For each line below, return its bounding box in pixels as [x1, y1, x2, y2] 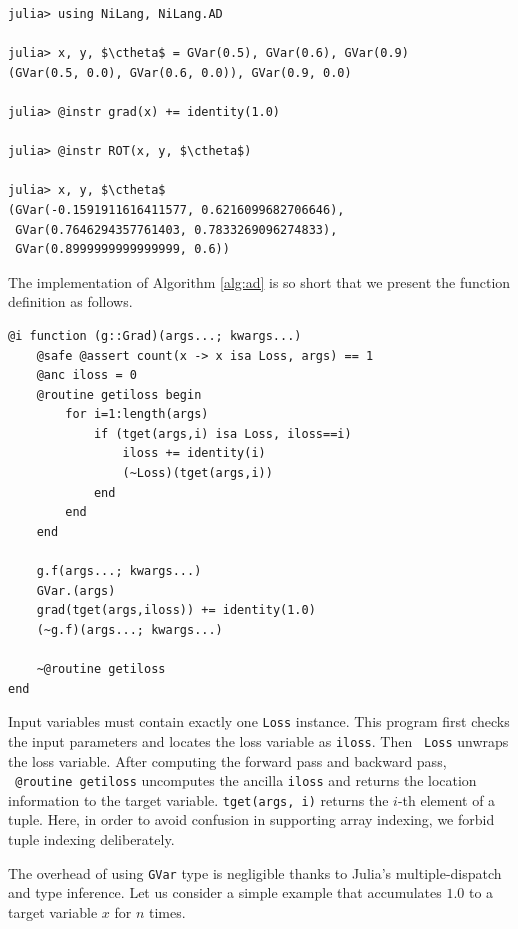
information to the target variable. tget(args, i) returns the [8, 789, 389, 810]
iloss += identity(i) [122, 446, 266, 461]
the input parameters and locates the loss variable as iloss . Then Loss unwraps [8, 730, 509, 751]
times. [149, 901, 186, 922]
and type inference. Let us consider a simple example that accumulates [8, 882, 442, 903]
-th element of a [397, 789, 496, 810]
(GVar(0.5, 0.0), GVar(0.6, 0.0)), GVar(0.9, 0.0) [8, 65, 352, 80]
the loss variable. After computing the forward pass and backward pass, [8, 750, 447, 771]
